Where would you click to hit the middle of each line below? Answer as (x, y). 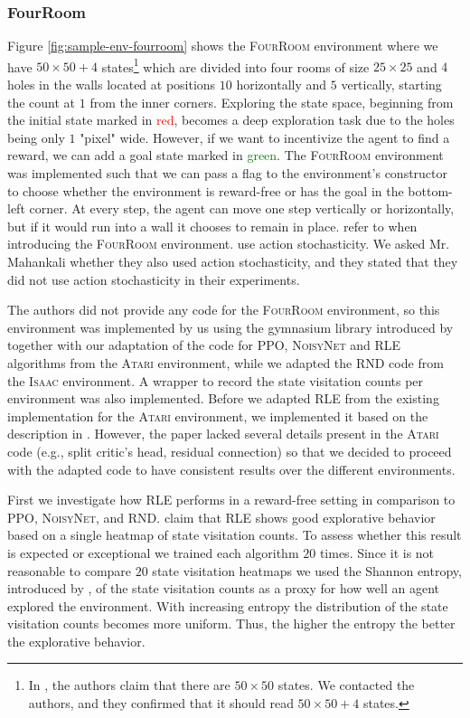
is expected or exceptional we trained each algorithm (153, 552)
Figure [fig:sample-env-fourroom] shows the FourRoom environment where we (223, 46)
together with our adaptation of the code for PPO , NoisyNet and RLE (204, 345)
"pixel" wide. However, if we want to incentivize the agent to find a (265, 137)
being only (36, 137)
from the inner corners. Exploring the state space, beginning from (272, 102)
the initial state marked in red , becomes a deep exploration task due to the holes (231, 120)
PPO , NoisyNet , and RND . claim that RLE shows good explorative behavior (221, 517)
